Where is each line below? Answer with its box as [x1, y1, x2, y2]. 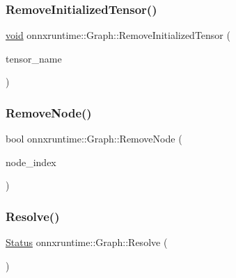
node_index [6, 154, 56, 169]
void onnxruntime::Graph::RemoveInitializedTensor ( [6, 28, 230, 42]
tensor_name [6, 51, 62, 65]
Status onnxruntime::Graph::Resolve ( [6, 235, 168, 250]
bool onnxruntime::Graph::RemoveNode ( [6, 131, 182, 146]
